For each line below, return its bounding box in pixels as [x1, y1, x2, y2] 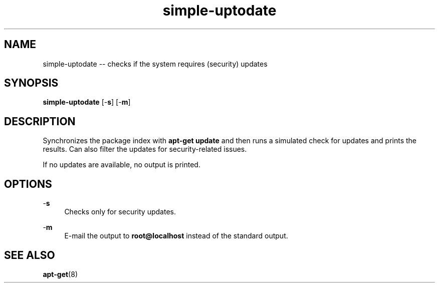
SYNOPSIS [4, 77, 59, 90]
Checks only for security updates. [64, 207, 176, 216]
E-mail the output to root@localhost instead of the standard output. [64, 231, 288, 240]
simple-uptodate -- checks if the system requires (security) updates [43, 59, 268, 68]
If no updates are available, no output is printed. [43, 160, 200, 169]
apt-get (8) [43, 269, 78, 278]
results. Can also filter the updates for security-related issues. [43, 145, 247, 154]
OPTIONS [4, 177, 52, 190]
